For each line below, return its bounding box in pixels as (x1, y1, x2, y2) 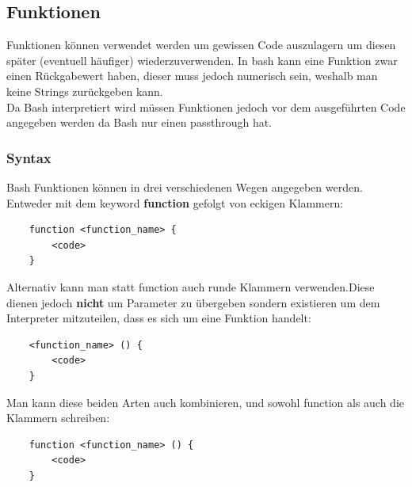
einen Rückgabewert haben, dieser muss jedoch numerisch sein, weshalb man (6, 67, 378, 84)
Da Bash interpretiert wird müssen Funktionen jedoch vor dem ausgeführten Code (6, 98, 406, 115)
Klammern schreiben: (6, 409, 110, 426)
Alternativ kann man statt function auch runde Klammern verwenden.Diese (6, 278, 375, 295)
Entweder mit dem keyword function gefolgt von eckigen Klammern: (6, 194, 344, 211)
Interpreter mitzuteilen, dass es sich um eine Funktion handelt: (6, 310, 311, 326)
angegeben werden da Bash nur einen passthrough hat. (6, 114, 273, 131)
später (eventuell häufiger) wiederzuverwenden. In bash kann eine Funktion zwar (6, 51, 398, 68)
